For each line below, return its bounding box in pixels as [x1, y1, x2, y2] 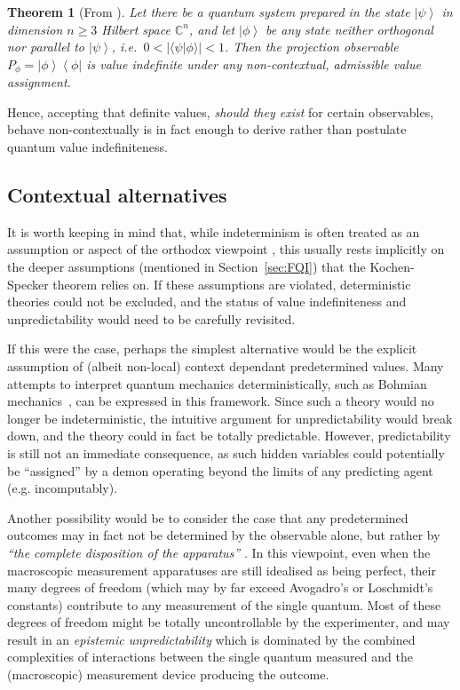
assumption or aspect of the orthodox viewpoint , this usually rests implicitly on [7, 240, 445, 258]
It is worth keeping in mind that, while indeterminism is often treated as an [7, 222, 420, 241]
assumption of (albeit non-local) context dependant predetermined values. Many [7, 356, 444, 375]
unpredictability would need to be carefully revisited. [7, 309, 296, 328]
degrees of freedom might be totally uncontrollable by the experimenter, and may [7, 613, 450, 631]
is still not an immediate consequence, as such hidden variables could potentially [7, 443, 445, 462]
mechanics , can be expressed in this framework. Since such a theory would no [7, 392, 434, 410]
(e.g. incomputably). [7, 479, 118, 497]
